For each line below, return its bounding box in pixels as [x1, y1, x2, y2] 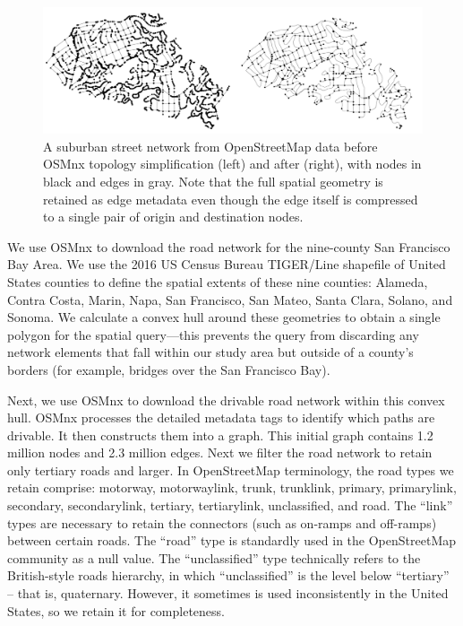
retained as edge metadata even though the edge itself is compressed [43, 189, 418, 208]
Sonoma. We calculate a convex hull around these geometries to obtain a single [7, 308, 441, 326]
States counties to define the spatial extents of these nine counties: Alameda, [7, 272, 428, 291]
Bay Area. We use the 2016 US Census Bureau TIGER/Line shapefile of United [7, 255, 446, 274]
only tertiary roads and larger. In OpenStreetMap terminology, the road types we [7, 460, 454, 479]
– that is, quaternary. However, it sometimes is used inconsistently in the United [7, 584, 449, 603]
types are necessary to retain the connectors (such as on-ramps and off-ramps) [7, 513, 437, 532]
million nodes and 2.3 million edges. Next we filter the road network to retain [7, 443, 433, 462]
